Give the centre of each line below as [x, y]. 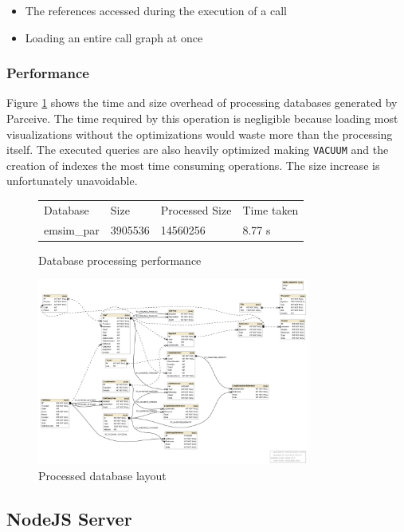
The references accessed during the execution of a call [156, 10]
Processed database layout [102, 475]
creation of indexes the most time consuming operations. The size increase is [193, 165]
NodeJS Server [69, 518]
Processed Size [196, 209]
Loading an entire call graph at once [114, 37]
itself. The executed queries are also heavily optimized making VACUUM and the [198, 150]
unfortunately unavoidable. [72, 181]
